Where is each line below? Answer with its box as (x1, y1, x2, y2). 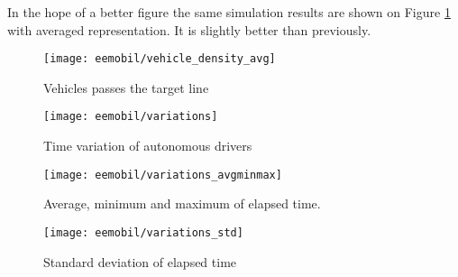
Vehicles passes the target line (43, 78, 209, 97)
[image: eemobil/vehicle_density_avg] (43, 52, 276, 66)
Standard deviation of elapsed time (43, 252, 237, 271)
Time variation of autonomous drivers (43, 136, 252, 155)
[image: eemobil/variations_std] (43, 226, 243, 239)
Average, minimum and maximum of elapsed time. (43, 194, 321, 213)
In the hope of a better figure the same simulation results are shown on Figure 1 (7, 3, 451, 21)
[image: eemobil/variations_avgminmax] (43, 168, 282, 181)
